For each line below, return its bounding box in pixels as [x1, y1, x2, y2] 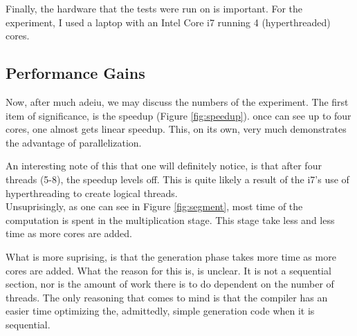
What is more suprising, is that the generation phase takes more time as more [6, 249, 336, 263]
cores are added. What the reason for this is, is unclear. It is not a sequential [6, 263, 331, 277]
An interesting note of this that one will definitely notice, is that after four [6, 158, 322, 173]
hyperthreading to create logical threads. [6, 185, 178, 200]
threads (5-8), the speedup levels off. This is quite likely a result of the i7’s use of [6, 171, 349, 186]
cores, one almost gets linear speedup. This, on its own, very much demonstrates [6, 122, 347, 136]
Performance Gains [6, 62, 145, 84]
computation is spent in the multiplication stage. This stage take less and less [6, 212, 335, 227]
